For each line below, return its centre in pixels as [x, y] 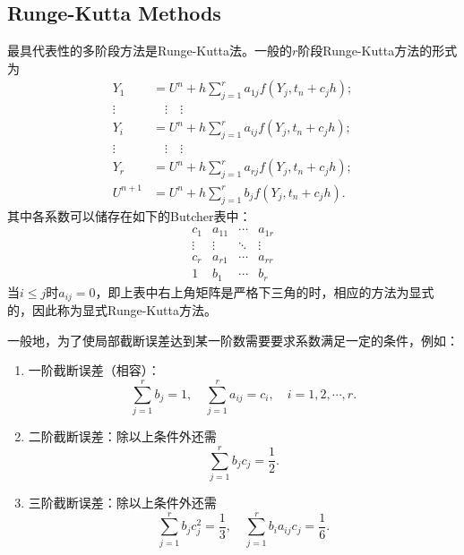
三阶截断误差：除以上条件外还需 [122, 502]
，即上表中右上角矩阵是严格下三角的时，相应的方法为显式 [265, 291]
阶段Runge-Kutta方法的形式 [378, 51]
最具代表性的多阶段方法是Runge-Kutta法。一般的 [150, 51]
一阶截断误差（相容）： [94, 370]
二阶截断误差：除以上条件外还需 [122, 436]
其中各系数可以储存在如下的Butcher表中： [129, 215]
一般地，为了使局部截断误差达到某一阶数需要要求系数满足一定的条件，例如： [233, 340]
